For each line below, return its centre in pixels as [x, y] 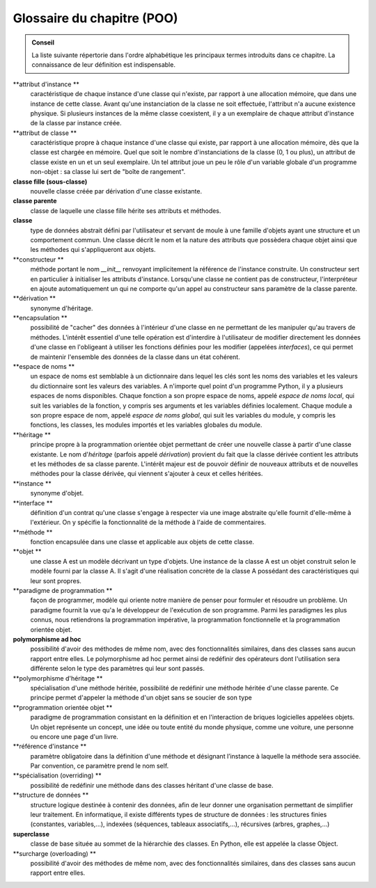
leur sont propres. [56, 580]
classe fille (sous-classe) [50, 182]
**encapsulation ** [40, 318]
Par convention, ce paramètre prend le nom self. [100, 766]
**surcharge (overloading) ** [55, 853]
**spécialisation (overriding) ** [57, 775]
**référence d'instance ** [50, 746]
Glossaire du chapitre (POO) [95, 18]
